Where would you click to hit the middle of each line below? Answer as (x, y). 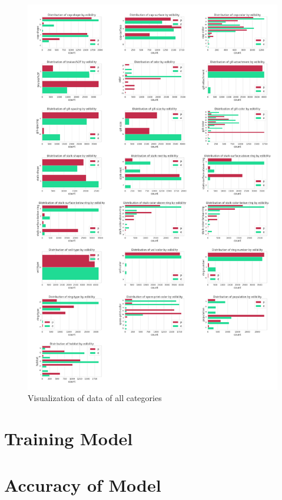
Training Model (69, 438)
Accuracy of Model (83, 484)
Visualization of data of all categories (95, 398)
